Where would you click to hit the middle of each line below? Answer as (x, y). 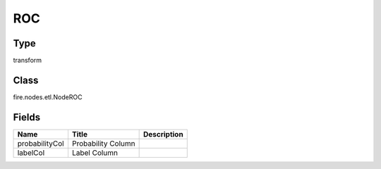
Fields (27, 117)
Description (163, 134)
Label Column (95, 153)
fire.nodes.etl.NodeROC (48, 97)
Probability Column (103, 143)
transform (28, 61)
